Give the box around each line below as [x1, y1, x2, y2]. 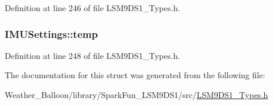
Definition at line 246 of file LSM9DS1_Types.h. [5, 2, 180, 13]
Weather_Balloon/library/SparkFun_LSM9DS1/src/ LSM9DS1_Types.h [5, 89, 268, 100]
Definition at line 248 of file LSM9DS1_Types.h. [5, 49, 180, 61]
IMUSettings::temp [5, 26, 98, 41]
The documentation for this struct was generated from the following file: [5, 69, 265, 81]
